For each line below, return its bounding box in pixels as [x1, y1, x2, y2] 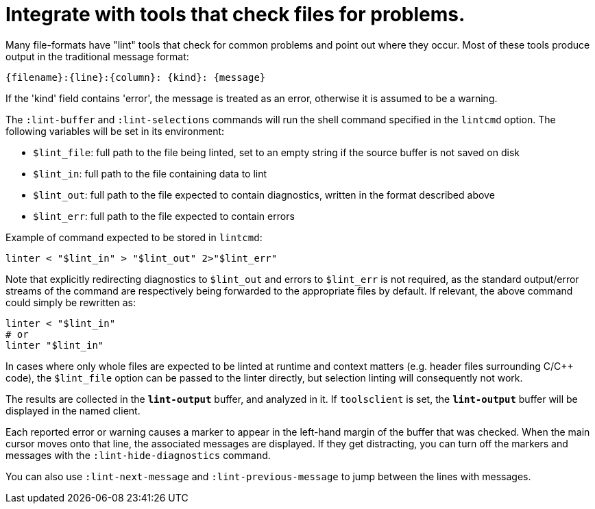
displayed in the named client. [5, 404, 141, 417]
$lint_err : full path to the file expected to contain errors [33, 210, 295, 222]
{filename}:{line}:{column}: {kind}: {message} [5, 71, 266, 83]
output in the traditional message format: [5, 50, 189, 62]
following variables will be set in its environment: [5, 125, 225, 137]
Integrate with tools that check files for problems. [5, 3, 465, 26]
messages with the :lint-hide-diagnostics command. [5, 449, 271, 461]
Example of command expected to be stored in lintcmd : [5, 231, 263, 243]
